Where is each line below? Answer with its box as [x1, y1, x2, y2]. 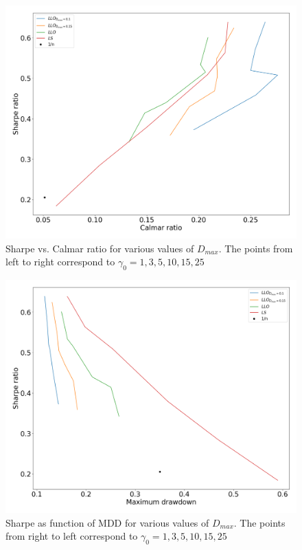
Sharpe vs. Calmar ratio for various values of [5, 241, 194, 255]
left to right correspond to [5, 254, 115, 269]
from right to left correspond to [5, 529, 138, 543]
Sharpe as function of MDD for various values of [5, 515, 209, 529]
